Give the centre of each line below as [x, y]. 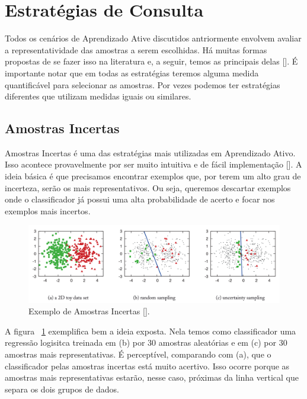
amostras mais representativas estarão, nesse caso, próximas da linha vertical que [152, 377]
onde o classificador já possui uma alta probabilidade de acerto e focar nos [140, 199]
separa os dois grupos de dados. [62, 389]
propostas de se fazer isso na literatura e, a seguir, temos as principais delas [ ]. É [151, 61]
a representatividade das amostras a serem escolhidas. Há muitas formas [136, 49]
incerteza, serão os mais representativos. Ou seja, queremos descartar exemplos [148, 187]
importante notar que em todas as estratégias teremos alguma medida [132, 73]
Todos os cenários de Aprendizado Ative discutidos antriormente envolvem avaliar [153, 38]
